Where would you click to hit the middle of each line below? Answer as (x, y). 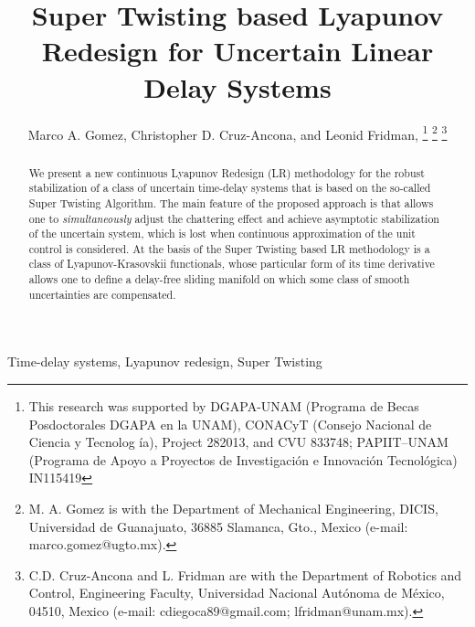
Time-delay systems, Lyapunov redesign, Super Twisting (165, 361)
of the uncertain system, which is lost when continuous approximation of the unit (222, 234)
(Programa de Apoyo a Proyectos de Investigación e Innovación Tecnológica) (243, 459)
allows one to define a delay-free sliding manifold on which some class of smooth (219, 279)
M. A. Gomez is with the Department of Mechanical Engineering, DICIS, (233, 509)
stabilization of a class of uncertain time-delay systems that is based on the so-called (230, 188)
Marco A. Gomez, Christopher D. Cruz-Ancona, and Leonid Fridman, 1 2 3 (237, 133)
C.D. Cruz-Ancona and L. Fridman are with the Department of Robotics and (245, 574)
